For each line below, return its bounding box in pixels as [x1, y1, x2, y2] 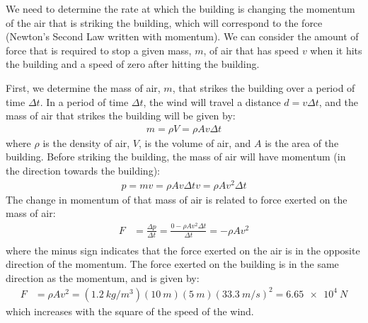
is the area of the [265, 135, 339, 150]
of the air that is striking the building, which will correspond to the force [6, 15, 323, 30]
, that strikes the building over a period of [172, 80, 355, 95]
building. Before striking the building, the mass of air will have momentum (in [6, 149, 346, 164]
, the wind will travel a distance [143, 94, 281, 109]
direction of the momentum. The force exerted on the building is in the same [6, 257, 339, 271]
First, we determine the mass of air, [6, 80, 161, 95]
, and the [318, 94, 359, 109]
